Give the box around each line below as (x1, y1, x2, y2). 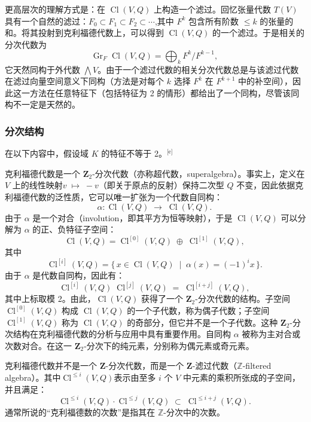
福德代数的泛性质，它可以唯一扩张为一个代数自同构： (13, 191, 222, 203)
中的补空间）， (238, 75, 293, 87)
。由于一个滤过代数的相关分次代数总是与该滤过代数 (97, 63, 299, 75)
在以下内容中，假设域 (5, 147, 89, 160)
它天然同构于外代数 (5, 63, 80, 75)
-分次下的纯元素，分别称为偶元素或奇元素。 (84, 339, 254, 351)
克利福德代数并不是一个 (5, 359, 97, 372)
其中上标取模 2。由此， (5, 292, 96, 305)
